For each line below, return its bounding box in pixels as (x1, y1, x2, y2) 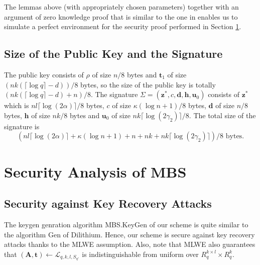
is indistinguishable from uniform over (82, 248, 199, 259)
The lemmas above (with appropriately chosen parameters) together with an (4, 2, 239, 12)
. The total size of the (189, 110, 256, 120)
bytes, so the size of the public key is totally (80, 79, 216, 90)
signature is (4, 121, 40, 131)
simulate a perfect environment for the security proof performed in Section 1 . (4, 21, 241, 32)
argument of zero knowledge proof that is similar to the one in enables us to (4, 11, 238, 22)
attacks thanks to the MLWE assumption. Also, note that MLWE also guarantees (4, 239, 255, 249)
